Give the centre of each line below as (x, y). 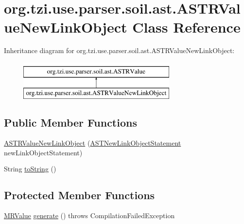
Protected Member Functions (79, 195)
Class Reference (186, 27)
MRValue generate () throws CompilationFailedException (89, 215)
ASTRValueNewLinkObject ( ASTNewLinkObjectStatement (93, 143)
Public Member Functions (70, 122)
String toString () (30, 169)
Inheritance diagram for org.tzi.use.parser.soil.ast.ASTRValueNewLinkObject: (119, 50)
